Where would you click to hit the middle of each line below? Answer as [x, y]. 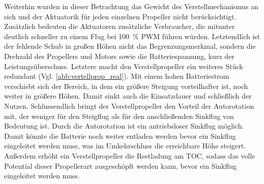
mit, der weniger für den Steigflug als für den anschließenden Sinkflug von [119, 116]
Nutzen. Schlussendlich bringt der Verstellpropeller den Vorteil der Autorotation [129, 105]
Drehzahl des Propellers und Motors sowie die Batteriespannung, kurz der [119, 56]
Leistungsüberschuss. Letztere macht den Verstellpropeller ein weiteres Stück [124, 66]
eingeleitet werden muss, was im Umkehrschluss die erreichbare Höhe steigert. [125, 146]
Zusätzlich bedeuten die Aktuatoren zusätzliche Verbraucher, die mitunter [120, 26]
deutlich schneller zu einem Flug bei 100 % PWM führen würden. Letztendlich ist [132, 36]
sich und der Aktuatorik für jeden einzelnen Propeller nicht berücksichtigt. [120, 16]
